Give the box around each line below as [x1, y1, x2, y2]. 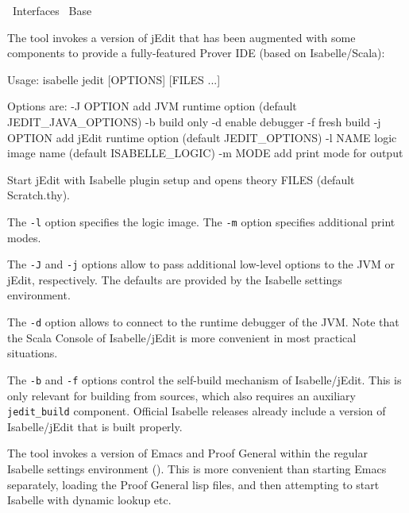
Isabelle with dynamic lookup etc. [7, 492, 172, 508]
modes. [7, 229, 41, 245]
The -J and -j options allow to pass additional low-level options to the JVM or [7, 256, 395, 272]
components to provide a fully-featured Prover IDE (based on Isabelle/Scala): [7, 44, 385, 61]
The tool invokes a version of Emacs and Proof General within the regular [7, 445, 368, 461]
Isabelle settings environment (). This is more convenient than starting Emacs [7, 460, 387, 476]
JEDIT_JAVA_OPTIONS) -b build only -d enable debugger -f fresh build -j [7, 113, 381, 129]
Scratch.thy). [7, 187, 71, 203]
